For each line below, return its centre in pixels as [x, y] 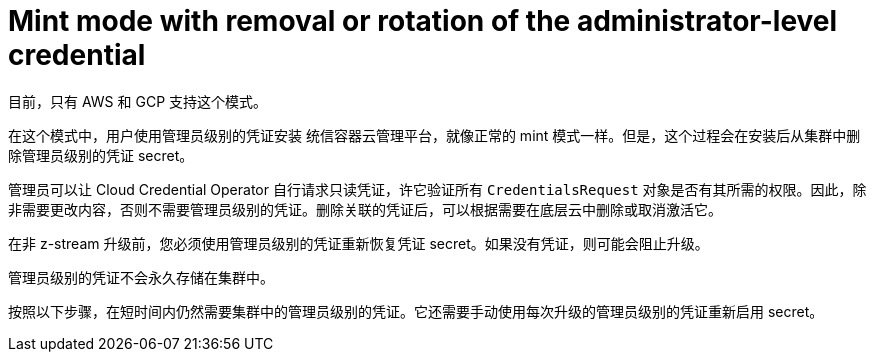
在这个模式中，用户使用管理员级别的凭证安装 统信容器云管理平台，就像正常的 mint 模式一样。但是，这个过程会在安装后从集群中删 [434, 135]
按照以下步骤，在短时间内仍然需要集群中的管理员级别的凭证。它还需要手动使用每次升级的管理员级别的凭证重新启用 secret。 [416, 311]
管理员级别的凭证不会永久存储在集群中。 [141, 277]
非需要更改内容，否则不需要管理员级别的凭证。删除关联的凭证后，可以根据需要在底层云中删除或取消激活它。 [365, 209]
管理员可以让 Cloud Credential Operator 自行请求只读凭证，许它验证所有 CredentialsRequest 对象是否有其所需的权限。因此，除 [437, 189]
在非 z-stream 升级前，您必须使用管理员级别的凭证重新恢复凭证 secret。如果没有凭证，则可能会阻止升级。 [358, 243]
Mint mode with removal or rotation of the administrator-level [423, 21]
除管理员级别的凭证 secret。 [101, 155]
